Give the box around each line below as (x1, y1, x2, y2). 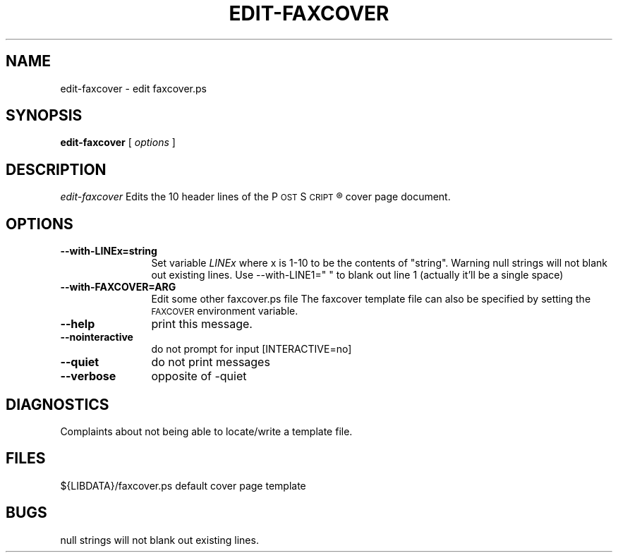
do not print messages (151, 355, 270, 370)
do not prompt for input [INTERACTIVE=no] (151, 343, 352, 356)
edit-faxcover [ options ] (60, 136, 176, 149)
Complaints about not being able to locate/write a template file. (60, 425, 353, 437)
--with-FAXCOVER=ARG (60, 281, 176, 293)
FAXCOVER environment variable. (151, 305, 298, 317)
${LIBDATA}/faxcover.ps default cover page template (60, 479, 306, 492)
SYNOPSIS (6, 107, 83, 125)
